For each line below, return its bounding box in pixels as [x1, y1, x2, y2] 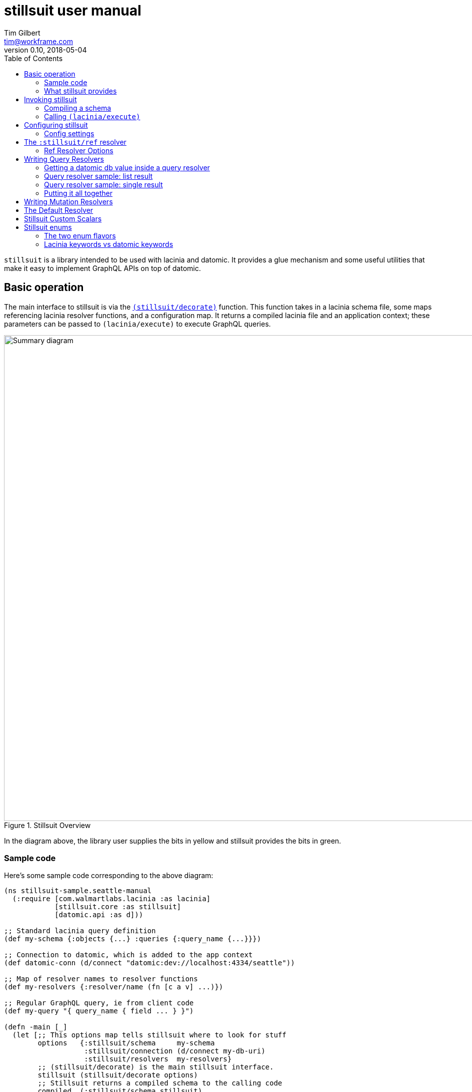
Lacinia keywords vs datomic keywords [44, 239, 173, 248]
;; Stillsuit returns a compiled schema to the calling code [37, 1079, 282, 1087]
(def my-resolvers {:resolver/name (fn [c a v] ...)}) [4, 983, 223, 991]
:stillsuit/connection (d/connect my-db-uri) [84, 1047, 265, 1055]
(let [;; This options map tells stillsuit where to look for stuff [12, 1031, 286, 1039]
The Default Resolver [24, 205, 93, 214]
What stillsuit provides [44, 86, 117, 95]
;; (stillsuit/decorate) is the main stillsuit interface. [37, 1063, 274, 1071]
